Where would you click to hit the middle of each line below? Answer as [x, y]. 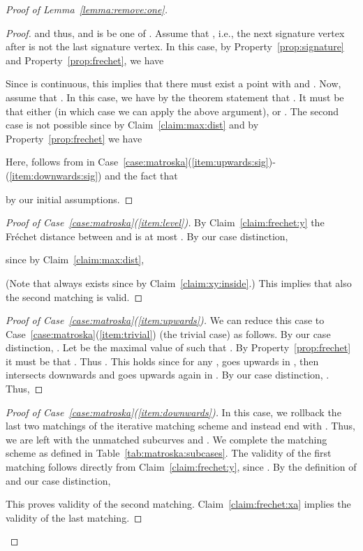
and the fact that [141, 175]
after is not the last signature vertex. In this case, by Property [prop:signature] [175, 46]
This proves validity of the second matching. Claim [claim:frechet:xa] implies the [178, 504]
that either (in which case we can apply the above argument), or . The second [172, 111]
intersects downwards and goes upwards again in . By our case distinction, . [168, 375]
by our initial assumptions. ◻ [69, 199]
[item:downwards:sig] [54, 175]
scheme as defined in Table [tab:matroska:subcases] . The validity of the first [169, 453]
